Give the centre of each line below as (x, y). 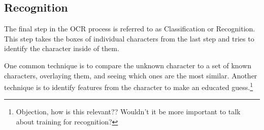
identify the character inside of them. (62, 48)
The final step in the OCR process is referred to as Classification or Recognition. (130, 29)
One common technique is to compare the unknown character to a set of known (128, 65)
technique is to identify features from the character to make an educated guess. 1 (129, 86)
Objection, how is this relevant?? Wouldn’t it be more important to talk (128, 112)
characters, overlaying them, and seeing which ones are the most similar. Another (131, 75)
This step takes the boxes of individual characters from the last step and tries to (129, 38)
